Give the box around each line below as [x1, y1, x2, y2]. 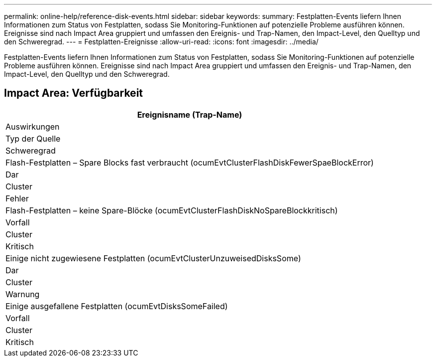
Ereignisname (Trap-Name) [137, 109, 242, 120]
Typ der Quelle [5, 133, 61, 144]
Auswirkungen [5, 121, 60, 132]
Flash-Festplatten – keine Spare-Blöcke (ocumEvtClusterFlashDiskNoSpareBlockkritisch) [5, 205, 338, 215]
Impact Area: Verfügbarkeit [4, 87, 143, 100]
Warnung [5, 289, 40, 299]
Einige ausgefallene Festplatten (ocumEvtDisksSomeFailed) [5, 301, 228, 311]
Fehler [5, 193, 29, 203]
